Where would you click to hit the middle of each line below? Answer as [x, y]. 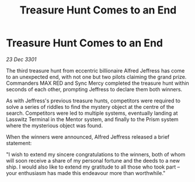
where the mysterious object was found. [55, 125]
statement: [19, 143]
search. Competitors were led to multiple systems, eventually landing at [92, 113]
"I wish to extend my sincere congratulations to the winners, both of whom [96, 154]
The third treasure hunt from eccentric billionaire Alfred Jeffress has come [95, 70]
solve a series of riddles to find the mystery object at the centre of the [90, 107]
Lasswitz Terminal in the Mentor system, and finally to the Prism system [93, 119]
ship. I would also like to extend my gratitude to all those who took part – [93, 167]
